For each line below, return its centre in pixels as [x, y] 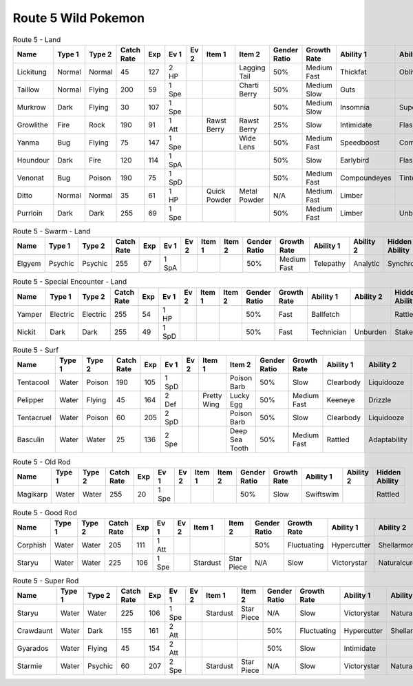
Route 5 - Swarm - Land [52, 231]
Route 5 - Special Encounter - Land [70, 282]
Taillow [28, 90]
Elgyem [29, 264]
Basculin [31, 439]
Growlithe [32, 125]
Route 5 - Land [37, 39]
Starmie [30, 666]
